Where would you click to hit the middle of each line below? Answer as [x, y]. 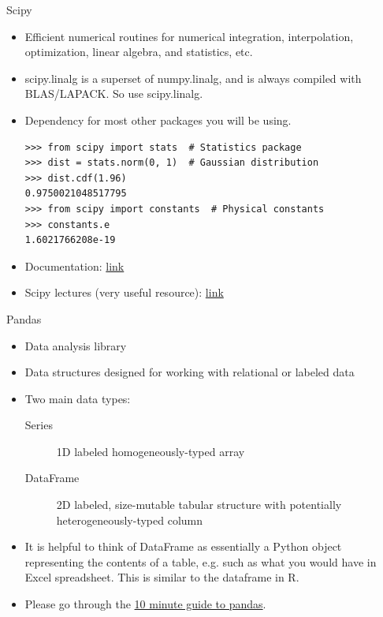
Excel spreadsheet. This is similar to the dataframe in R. [162, 577]
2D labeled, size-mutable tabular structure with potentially [199, 505]
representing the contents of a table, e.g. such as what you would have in [201, 561]
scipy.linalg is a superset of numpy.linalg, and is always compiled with [193, 78]
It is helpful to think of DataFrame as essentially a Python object [183, 546]
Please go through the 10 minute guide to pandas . [145, 604]
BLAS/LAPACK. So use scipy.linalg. [114, 93]
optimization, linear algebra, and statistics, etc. [139, 52]
